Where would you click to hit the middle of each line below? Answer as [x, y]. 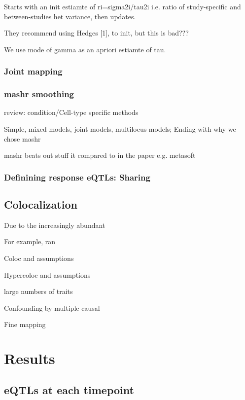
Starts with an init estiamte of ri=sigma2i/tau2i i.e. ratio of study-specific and [122, 6]
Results [30, 358]
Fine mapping [25, 324]
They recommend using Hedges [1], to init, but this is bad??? [96, 33]
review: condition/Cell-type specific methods [71, 112]
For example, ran [30, 241]
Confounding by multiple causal [52, 308]
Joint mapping [33, 71]
